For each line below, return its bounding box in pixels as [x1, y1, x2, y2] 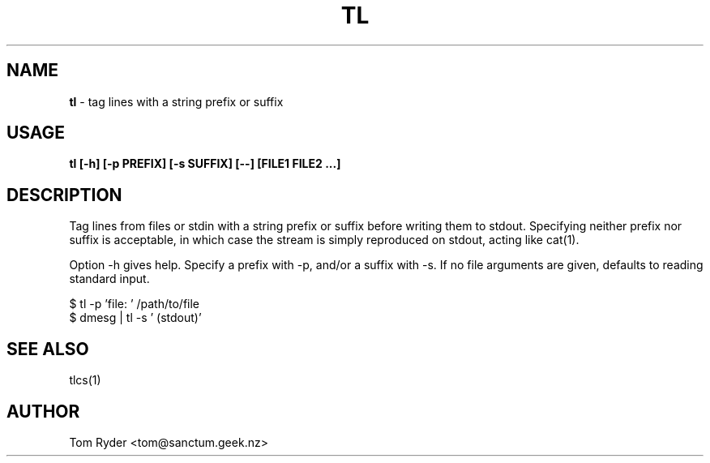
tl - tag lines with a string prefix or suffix [69, 94, 284, 109]
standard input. [69, 272, 150, 286]
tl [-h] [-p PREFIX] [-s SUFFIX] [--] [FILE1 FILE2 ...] [69, 156, 341, 171]
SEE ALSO [6, 338, 89, 359]
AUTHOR [6, 401, 80, 422]
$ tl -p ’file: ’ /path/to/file [69, 297, 200, 311]
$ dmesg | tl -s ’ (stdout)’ [69, 311, 202, 325]
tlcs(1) [69, 373, 101, 388]
